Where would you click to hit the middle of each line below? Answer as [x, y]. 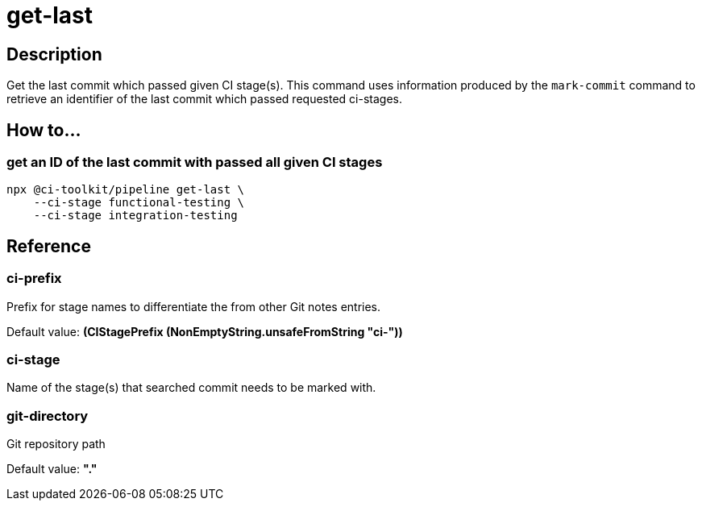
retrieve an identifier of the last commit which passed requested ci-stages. [204, 99]
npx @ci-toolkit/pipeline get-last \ [126, 190]
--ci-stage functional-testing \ [139, 203]
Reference [49, 246]
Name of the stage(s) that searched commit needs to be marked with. [191, 388]
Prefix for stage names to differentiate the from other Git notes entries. [194, 306]
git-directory [48, 416]
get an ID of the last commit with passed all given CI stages [195, 162]
